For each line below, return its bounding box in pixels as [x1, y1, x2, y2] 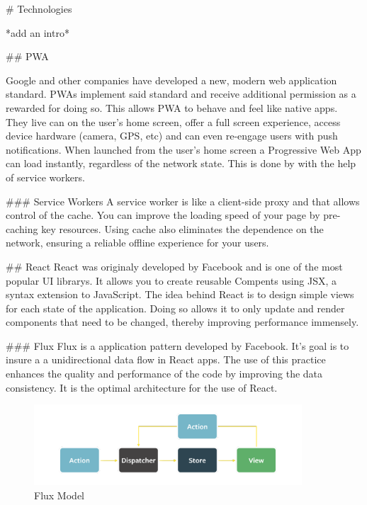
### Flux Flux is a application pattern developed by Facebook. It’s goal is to [6, 338, 349, 353]
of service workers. [6, 169, 85, 184]
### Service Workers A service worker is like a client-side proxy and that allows [6, 193, 360, 208]
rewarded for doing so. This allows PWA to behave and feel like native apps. [6, 100, 338, 115]
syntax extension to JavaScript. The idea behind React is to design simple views [6, 287, 354, 302]
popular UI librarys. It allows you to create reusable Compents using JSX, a [6, 273, 337, 288]
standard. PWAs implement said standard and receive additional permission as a [6, 86, 356, 101]
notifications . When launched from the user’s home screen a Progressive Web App [6, 142, 361, 157]
